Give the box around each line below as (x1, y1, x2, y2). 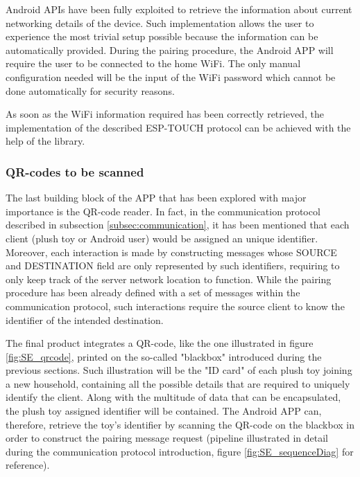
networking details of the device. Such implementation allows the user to (6, 15, 314, 30)
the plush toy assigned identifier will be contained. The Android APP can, (6, 404, 322, 418)
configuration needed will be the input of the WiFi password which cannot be (6, 69, 336, 84)
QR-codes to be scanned (6, 163, 144, 180)
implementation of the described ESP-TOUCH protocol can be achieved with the (6, 120, 351, 134)
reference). (6, 458, 50, 472)
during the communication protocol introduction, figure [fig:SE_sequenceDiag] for (6, 444, 354, 458)
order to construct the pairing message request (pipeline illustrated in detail (6, 431, 328, 445)
